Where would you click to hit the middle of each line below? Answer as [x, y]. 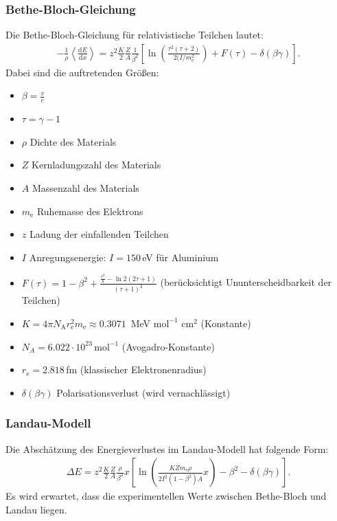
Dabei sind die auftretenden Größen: [82, 72]
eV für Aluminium [181, 257]
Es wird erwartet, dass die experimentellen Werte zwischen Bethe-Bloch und [166, 496]
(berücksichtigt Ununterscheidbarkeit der [246, 282]
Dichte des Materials [73, 141]
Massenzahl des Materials [85, 188]
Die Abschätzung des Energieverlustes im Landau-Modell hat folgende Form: [167, 448]
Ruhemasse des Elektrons [90, 211]
